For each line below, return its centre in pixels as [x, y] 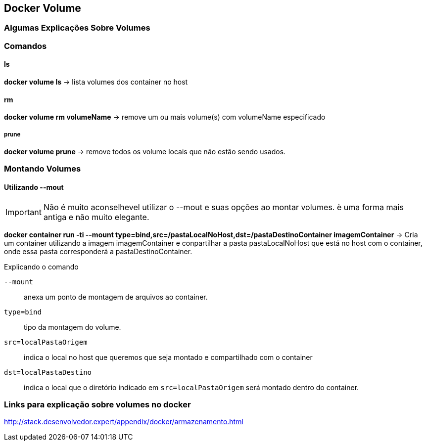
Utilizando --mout [34, 187]
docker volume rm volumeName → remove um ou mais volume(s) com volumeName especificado [165, 117]
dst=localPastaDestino [48, 372]
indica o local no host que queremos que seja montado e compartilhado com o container [168, 357]
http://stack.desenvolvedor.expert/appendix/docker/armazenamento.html [124, 422]
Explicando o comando [41, 267]
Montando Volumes [43, 169]
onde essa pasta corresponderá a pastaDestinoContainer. [98, 251]
